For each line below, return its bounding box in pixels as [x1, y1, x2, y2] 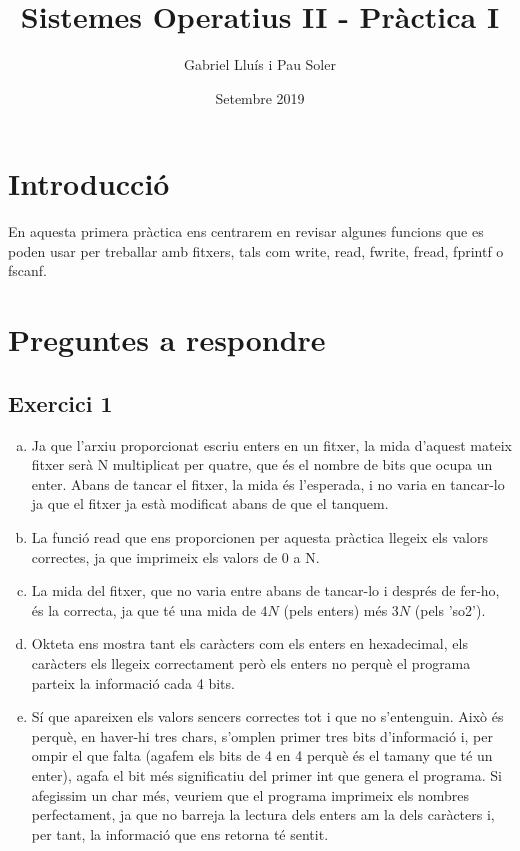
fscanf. [8, 260, 47, 281]
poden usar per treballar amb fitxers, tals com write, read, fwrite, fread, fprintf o [8, 240, 504, 261]
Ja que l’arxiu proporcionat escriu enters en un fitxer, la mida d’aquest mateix [31, 434, 512, 455]
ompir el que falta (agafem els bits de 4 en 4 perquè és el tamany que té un [31, 745, 493, 766]
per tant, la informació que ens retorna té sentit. [31, 823, 329, 844]
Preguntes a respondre [8, 319, 326, 360]
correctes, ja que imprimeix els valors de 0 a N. [31, 546, 320, 567]
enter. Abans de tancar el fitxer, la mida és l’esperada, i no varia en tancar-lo [31, 473, 505, 494]
